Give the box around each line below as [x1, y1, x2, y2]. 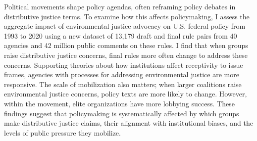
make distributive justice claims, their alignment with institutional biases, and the [4, 118, 254, 128]
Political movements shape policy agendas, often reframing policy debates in [4, 1, 236, 11]
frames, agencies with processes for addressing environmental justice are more [4, 69, 239, 80]
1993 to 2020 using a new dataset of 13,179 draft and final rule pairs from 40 [4, 30, 237, 41]
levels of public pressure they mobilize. [4, 127, 121, 138]
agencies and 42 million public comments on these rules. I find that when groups [4, 40, 248, 50]
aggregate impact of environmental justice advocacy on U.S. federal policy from [4, 21, 246, 31]
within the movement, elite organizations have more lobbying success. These [4, 98, 235, 108]
